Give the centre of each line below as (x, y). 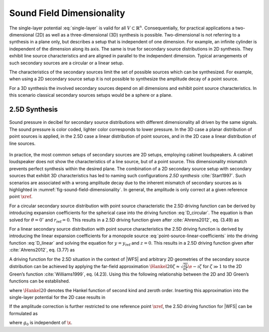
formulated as (23, 313)
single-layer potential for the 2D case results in (57, 298)
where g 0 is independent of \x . (41, 323)
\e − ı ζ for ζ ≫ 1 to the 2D (215, 266)
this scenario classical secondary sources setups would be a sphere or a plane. (91, 95)
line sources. (22, 143)
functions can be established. (40, 281)
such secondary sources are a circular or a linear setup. (67, 63)
